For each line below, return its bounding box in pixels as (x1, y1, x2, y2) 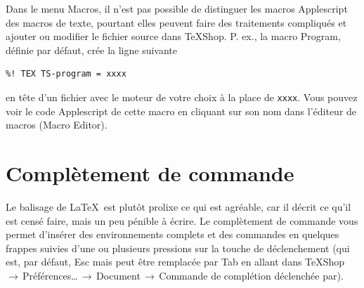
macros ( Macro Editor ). (6, 117, 108, 132)
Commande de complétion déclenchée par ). (159, 268, 344, 282)
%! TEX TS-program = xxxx (6, 69, 126, 79)
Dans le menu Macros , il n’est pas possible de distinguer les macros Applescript (6, 1, 348, 15)
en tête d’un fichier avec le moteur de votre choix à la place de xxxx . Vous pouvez (6, 89, 358, 104)
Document (96, 268, 141, 282)
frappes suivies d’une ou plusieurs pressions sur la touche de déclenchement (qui (6, 240, 350, 255)
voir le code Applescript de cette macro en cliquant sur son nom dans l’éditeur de (6, 103, 357, 118)
